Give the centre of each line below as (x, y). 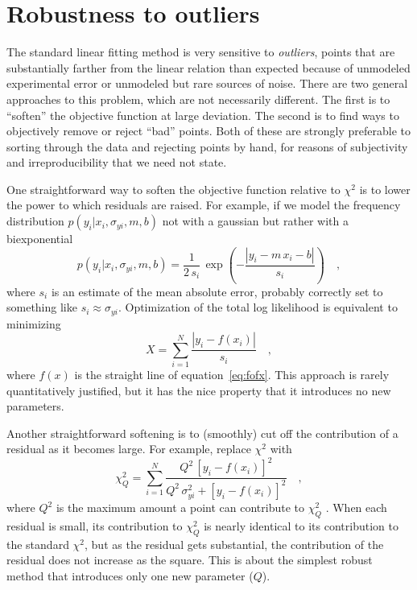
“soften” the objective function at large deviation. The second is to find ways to (203, 115)
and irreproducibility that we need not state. (117, 162)
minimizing (34, 323)
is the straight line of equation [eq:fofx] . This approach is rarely (232, 374)
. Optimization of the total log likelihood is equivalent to (258, 307)
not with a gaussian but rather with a (255, 221)
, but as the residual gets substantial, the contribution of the (234, 544)
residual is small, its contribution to (95, 526)
